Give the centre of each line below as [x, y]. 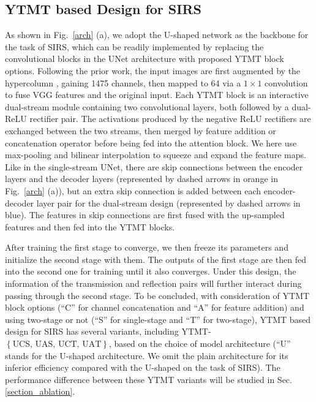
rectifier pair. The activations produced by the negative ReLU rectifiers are [170, 119]
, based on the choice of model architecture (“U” [200, 343]
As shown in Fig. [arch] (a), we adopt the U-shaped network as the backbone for [157, 35]
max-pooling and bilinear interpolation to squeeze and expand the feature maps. [156, 155]
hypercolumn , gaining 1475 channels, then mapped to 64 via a [123, 82]
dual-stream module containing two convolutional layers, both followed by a [147, 106]
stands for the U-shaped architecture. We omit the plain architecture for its [147, 355]
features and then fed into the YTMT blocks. [90, 226]
